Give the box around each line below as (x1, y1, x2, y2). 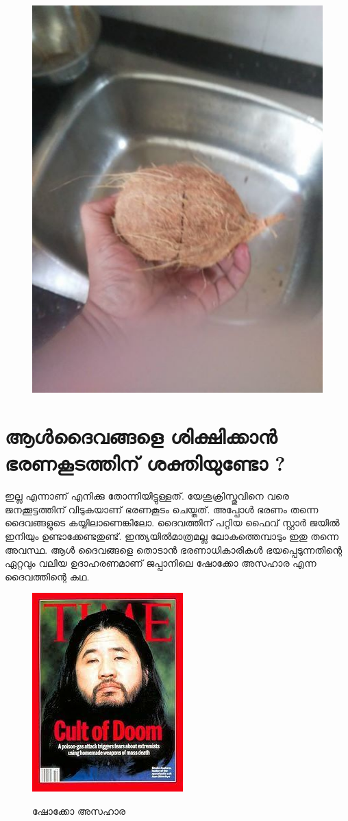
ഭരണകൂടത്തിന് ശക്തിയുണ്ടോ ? (5, 449, 286, 477)
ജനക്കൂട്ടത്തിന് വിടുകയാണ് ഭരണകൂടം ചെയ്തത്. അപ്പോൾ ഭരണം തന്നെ (5, 502, 319, 516)
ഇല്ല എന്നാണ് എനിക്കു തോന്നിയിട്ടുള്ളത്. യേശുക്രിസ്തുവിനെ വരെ (5, 489, 289, 503)
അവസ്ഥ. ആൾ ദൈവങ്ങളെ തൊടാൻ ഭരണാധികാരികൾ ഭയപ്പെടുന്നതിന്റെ (5, 542, 343, 556)
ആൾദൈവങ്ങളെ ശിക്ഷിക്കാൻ (5, 422, 277, 450)
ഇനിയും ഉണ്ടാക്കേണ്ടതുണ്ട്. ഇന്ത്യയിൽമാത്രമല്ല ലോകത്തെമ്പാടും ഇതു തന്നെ (5, 529, 339, 543)
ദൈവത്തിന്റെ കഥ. (5, 569, 90, 583)
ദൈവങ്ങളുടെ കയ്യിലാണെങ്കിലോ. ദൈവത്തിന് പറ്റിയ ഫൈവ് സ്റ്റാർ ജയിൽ (5, 515, 340, 530)
